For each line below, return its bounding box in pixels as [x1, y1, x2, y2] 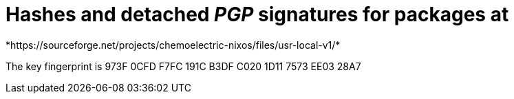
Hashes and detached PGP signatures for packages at [6, 3, 509, 26]
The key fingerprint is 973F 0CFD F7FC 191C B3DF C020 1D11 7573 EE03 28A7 [6, 60, 361, 72]
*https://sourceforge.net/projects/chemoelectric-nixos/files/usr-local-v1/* [6, 38, 341, 51]
